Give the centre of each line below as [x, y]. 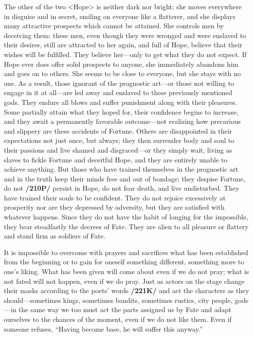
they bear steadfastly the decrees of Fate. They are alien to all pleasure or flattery [126, 226]
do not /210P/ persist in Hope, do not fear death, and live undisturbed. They [122, 188]
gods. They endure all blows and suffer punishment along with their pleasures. [121, 102]
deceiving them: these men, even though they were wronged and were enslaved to [125, 35]
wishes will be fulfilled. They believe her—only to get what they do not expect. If [125, 54]
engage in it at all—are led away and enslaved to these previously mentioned [118, 92]
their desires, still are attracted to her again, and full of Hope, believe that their [123, 45]
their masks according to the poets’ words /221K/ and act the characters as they [126, 290]
